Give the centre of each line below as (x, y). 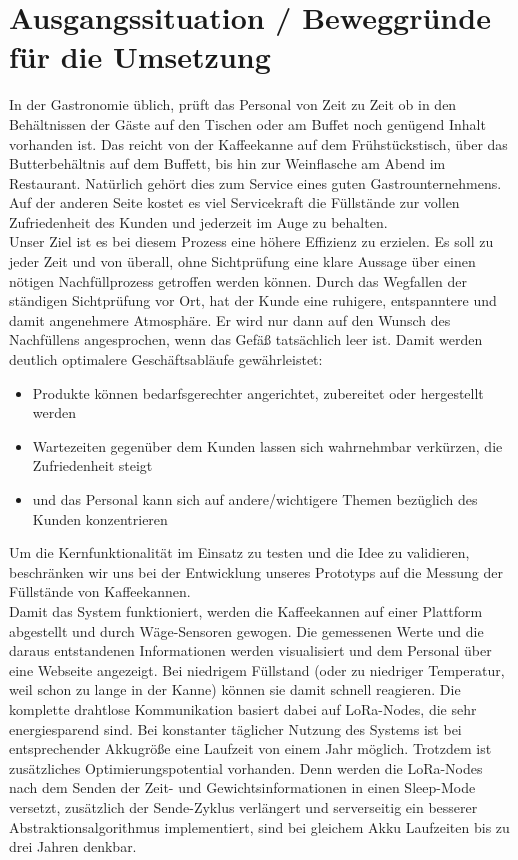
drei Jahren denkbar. (73, 846)
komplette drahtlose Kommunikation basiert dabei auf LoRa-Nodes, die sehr (243, 708)
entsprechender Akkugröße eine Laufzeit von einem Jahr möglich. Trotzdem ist (250, 748)
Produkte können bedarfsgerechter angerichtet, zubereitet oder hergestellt (258, 392)
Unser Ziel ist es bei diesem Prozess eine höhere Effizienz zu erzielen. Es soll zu (251, 241)
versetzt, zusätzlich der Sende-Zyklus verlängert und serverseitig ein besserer (243, 806)
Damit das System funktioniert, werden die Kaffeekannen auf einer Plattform (246, 610)
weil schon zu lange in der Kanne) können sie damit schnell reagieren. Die (235, 689)
